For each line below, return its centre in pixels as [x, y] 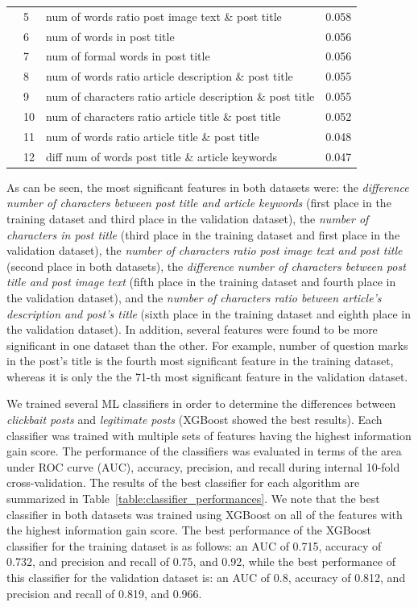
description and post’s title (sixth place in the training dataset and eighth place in [209, 313]
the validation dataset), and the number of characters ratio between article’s [194, 297]
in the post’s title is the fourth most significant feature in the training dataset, [200, 361]
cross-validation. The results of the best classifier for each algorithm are [183, 482]
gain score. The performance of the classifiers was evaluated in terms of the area [204, 451]
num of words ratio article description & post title [170, 76]
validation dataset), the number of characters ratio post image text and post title [205, 250]
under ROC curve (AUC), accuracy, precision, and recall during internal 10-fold [203, 466]
